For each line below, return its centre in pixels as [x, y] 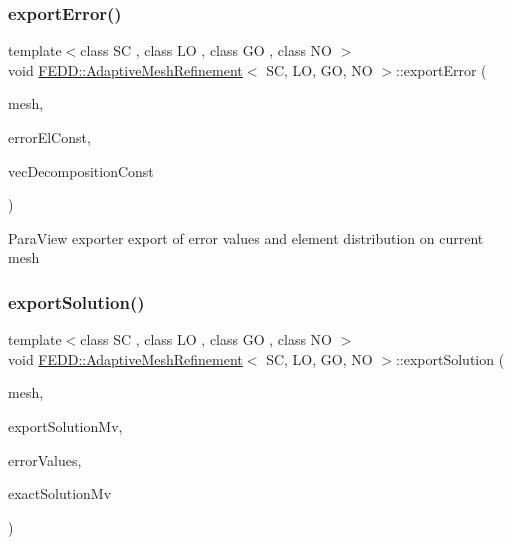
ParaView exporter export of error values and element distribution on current [246, 237]
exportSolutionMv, [65, 425]
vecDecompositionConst [81, 170]
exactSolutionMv [60, 493]
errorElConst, [49, 137]
